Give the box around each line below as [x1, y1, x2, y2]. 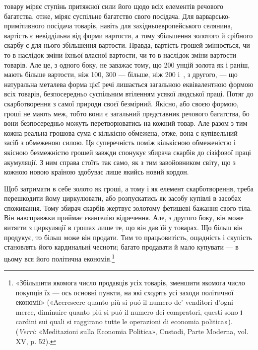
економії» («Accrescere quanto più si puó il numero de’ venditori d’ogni [15, 297, 234, 307]
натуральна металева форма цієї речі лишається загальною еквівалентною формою [4, 79, 254, 89]
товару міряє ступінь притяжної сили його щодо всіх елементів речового [4, 1, 223, 11]
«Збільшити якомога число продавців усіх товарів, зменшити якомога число [15, 277, 245, 288]
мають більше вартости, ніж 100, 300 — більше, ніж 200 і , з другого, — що [4, 69, 238, 80]
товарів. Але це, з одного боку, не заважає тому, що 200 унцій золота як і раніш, [4, 59, 250, 70]
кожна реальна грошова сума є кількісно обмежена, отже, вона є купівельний [4, 127, 238, 138]
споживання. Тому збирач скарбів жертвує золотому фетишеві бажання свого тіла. [4, 202, 252, 213]
